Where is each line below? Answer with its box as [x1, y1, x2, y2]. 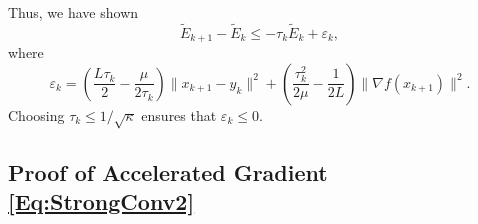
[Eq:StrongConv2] [8, 186, 195, 217]
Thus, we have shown [8, 2, 139, 22]
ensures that [141, 104, 217, 125]
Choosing [8, 104, 65, 125]
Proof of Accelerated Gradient [8, 157, 328, 188]
